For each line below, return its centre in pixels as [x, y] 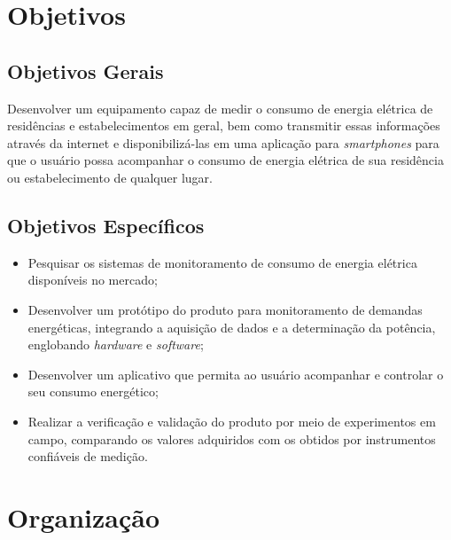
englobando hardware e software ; [116, 344]
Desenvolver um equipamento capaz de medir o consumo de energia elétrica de [220, 108]
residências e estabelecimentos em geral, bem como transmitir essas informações [224, 125]
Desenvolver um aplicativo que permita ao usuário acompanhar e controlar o [236, 374]
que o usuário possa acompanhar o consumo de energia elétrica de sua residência [225, 160]
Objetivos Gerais [86, 70]
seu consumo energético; [93, 391]
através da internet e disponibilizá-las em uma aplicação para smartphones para [223, 142]
